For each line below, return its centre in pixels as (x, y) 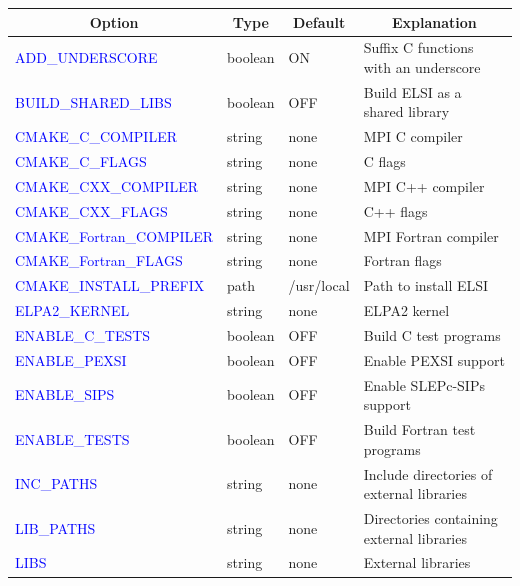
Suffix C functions (418, 47)
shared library (406, 111)
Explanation (434, 21)
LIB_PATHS (55, 527)
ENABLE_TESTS (72, 438)
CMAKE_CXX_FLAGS (91, 210)
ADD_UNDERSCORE (86, 57)
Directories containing (430, 517)
